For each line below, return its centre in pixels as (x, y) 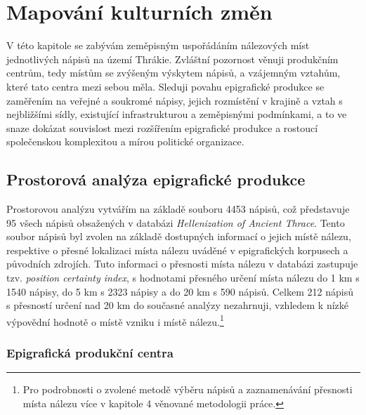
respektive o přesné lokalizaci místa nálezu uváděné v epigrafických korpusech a (177, 250)
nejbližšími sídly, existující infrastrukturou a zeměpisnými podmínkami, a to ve (177, 114)
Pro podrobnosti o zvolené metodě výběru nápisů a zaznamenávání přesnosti (188, 389)
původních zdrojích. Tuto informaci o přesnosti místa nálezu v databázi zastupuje (182, 264)
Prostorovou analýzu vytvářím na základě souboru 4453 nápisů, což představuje (178, 209)
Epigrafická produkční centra (90, 353)
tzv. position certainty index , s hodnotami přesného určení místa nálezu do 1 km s (183, 278)
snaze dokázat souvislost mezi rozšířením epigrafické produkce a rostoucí (162, 127)
